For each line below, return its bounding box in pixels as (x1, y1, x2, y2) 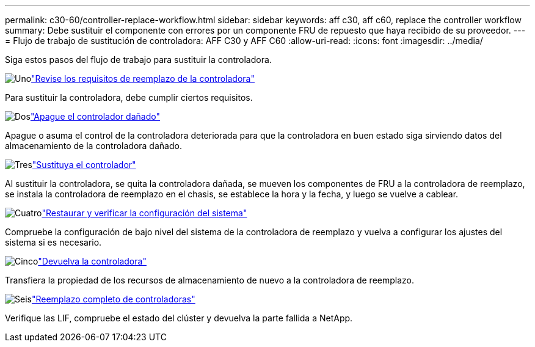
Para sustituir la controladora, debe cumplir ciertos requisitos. (5, 92, 253, 103)
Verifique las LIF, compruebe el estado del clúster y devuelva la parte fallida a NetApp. (5, 313, 353, 323)
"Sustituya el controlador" (32, 159, 136, 170)
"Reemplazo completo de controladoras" (31, 294, 195, 304)
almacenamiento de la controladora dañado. (5, 141, 182, 151)
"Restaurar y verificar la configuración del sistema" (42, 208, 247, 218)
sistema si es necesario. (5, 237, 102, 247)
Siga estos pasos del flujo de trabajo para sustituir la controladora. (5, 54, 272, 65)
